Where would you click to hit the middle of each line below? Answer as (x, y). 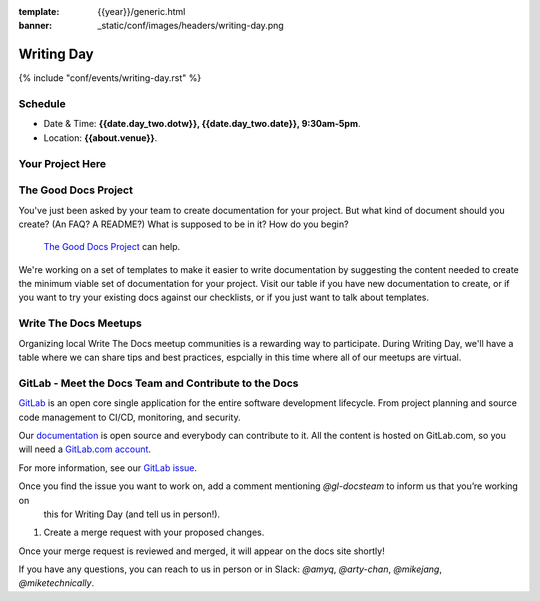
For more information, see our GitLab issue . (108, 467)
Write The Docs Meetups (80, 323)
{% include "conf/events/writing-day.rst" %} (110, 78)
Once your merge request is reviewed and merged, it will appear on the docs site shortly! (201, 551)
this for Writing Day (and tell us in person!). (131, 514)
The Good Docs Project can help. (112, 247)
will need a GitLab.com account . (85, 449)
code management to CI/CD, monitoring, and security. (129, 417)
